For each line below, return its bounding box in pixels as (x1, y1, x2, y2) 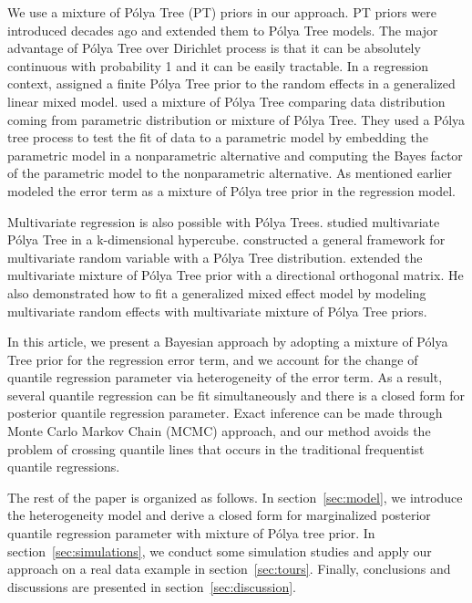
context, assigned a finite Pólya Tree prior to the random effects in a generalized (7, 74, 456, 93)
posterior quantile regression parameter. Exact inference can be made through (7, 403, 443, 422)
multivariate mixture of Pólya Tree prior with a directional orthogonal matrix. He (7, 265, 464, 285)
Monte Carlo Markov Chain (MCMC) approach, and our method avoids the (7, 421, 431, 441)
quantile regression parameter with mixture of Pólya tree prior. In (7, 524, 375, 543)
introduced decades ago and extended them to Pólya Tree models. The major (7, 20, 438, 39)
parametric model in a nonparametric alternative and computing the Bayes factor (7, 145, 463, 164)
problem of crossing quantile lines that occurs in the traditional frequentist (7, 439, 425, 458)
